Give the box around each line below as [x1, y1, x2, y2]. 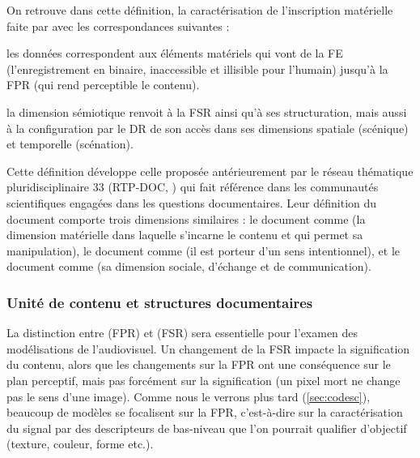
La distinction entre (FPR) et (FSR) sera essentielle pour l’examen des [6, 324, 358, 341]
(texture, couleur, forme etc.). [6, 435, 154, 452]
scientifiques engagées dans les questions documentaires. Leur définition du [6, 194, 377, 211]
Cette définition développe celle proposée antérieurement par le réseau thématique [6, 162, 414, 179]
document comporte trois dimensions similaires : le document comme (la [6, 210, 366, 227]
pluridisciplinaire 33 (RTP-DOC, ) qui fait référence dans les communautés [6, 178, 379, 195]
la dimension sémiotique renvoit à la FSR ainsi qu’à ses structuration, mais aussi [6, 103, 407, 120]
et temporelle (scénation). [6, 135, 134, 152]
